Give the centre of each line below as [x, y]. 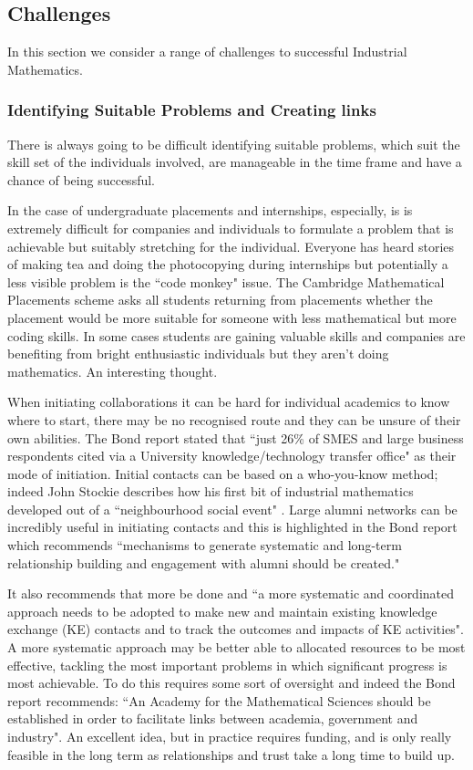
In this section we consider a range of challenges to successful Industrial [207, 52]
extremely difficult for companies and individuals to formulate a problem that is [231, 228]
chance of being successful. [81, 179]
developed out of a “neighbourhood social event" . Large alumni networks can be [232, 509]
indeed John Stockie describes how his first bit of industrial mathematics [211, 491]
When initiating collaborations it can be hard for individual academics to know [229, 402]
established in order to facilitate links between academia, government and [213, 718]
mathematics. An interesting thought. [113, 371]
